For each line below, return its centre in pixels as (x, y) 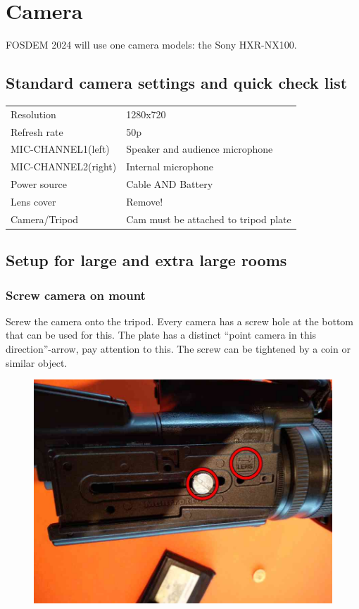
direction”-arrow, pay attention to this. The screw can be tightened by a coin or (178, 349)
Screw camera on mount (76, 295)
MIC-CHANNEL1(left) (60, 149)
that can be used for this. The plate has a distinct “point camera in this (161, 335)
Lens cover (33, 201)
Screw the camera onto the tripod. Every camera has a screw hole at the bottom (180, 321)
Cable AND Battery (170, 184)
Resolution (33, 114)
